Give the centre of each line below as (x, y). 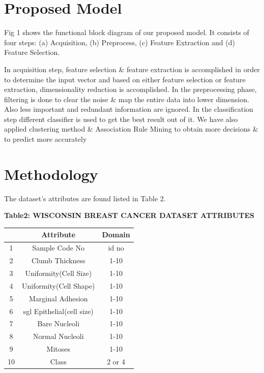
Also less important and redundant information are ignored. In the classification (129, 109)
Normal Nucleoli (58, 336)
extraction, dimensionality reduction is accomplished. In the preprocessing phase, (130, 89)
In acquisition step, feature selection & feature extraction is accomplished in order (132, 69)
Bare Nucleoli (58, 323)
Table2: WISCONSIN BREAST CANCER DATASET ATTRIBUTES (129, 215)
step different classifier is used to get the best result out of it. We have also (121, 119)
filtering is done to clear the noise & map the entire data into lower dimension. (127, 99)
